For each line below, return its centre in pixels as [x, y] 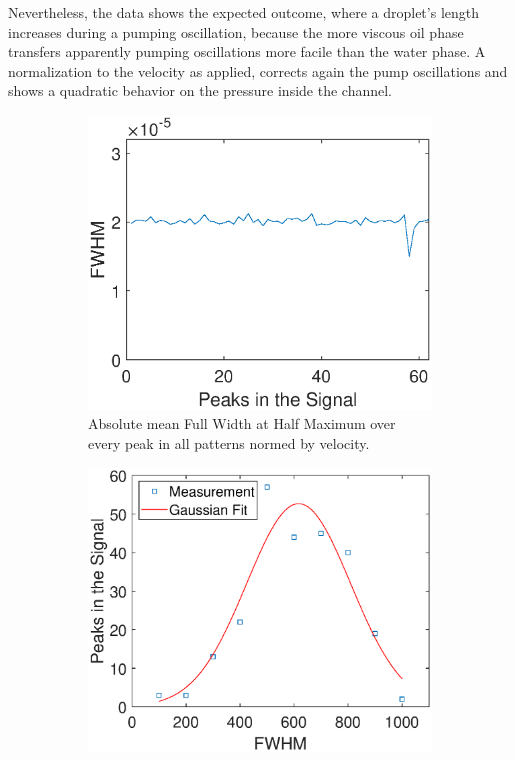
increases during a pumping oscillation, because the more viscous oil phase [236, 31]
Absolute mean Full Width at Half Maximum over [242, 423]
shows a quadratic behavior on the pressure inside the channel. [200, 90]
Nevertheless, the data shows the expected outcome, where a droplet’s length [244, 12]
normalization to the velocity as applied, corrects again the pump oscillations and [258, 70]
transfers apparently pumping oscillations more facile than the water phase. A [247, 51]
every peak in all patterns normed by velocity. [229, 443]
